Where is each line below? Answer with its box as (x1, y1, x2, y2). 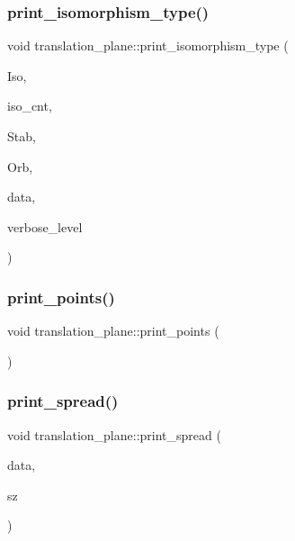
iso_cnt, (7, 96, 52, 115)
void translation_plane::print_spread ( (7, 425, 221, 444)
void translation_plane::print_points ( (7, 321, 219, 340)
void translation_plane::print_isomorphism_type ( (7, 36, 289, 55)
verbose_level (7, 217, 83, 236)
